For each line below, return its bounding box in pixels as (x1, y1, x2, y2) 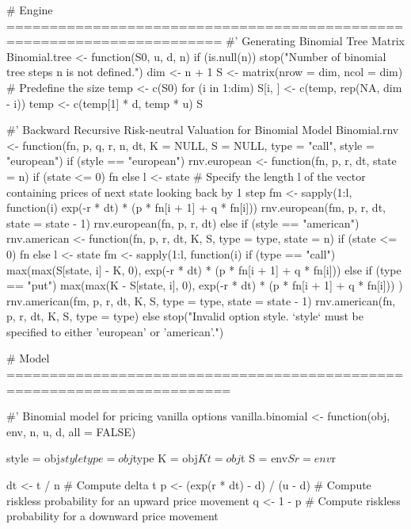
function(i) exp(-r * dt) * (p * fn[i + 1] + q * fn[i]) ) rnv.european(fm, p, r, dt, (6, 199, 386, 216)
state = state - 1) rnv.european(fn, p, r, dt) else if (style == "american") (6, 214, 360, 231)
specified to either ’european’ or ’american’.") (6, 323, 224, 339)
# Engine (6, 2, 53, 17)
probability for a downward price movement (6, 508, 219, 524)
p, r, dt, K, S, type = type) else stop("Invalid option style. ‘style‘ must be (6, 308, 363, 324)
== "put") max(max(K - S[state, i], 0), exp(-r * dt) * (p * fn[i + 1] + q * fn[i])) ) (6, 277, 403, 293)
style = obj (6, 450, 60, 466)
